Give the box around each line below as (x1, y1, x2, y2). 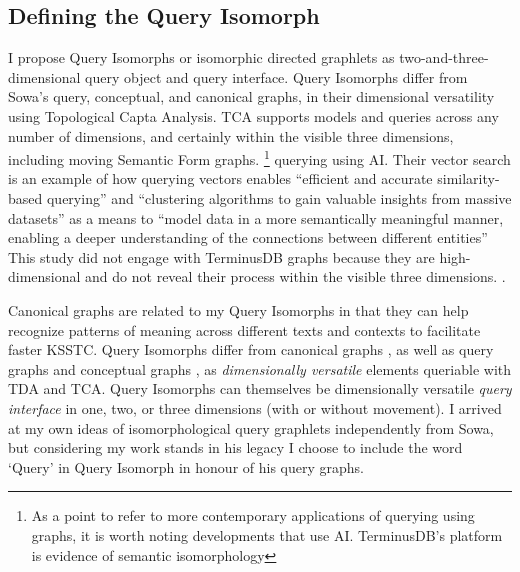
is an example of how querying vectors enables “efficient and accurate (8, 168, 433, 189)
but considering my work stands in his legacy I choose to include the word (8, 437, 463, 458)
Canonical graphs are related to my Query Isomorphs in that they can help (8, 299, 469, 320)
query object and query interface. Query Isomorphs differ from (85, 66, 468, 87)
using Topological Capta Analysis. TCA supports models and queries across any (8, 105, 499, 126)
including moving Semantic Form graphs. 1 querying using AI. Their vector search (8, 146, 511, 169)
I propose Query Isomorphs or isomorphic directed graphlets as (8, 47, 395, 68)
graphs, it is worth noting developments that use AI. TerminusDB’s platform (31, 524, 503, 545)
